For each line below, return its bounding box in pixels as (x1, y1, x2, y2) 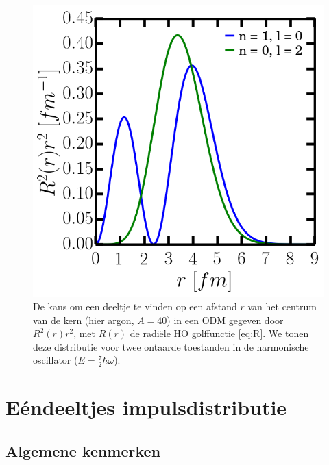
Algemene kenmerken (5, 440, 161, 461)
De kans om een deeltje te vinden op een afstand (33, 299, 237, 313)
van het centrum (247, 299, 317, 313)
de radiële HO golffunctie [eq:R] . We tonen (130, 326, 309, 340)
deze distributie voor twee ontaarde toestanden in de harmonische (33, 339, 309, 353)
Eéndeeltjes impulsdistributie (5, 393, 287, 421)
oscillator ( (33, 353, 78, 367)
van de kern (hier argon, (33, 312, 134, 327)
